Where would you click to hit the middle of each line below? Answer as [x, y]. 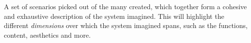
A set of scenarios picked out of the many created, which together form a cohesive [125, 6]
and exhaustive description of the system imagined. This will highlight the [114, 16]
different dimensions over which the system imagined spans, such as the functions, [126, 25]
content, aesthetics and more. [47, 35]
